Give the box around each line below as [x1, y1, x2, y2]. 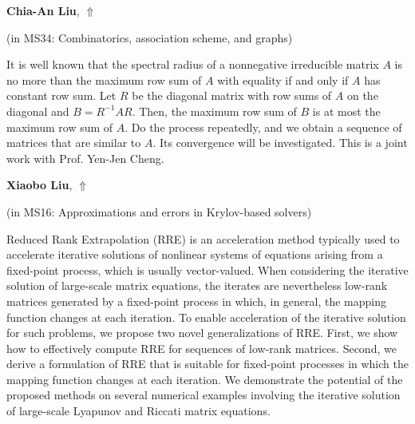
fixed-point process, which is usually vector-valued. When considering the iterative [6, 261, 409, 278]
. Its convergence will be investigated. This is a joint [152, 134, 408, 151]
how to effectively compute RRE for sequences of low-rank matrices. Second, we [6, 339, 397, 356]
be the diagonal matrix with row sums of [132, 87, 332, 104]
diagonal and [6, 102, 69, 119]
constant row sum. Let [6, 87, 117, 104]
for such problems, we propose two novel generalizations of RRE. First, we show [6, 324, 398, 341]
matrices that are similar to [6, 134, 141, 151]
